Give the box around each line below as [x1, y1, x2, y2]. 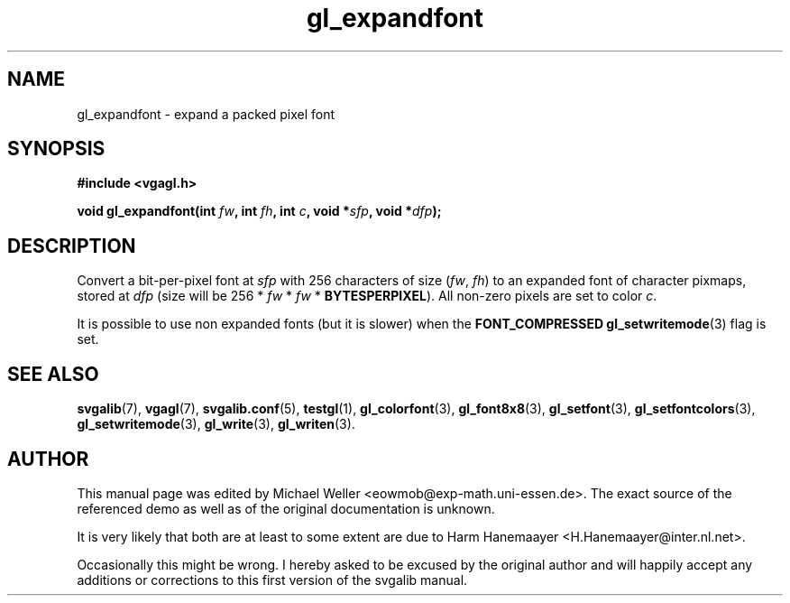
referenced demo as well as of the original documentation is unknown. [77, 500, 495, 516]
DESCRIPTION [7, 234, 136, 257]
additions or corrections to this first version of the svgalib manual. [77, 571, 468, 588]
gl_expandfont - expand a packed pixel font [77, 106, 335, 122]
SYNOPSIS [7, 137, 106, 161]
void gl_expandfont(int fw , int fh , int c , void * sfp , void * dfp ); [77, 203, 442, 219]
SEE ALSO [7, 362, 99, 385]
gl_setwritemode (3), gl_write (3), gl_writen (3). [77, 416, 355, 432]
